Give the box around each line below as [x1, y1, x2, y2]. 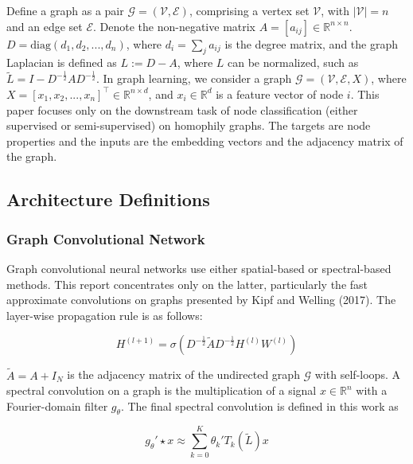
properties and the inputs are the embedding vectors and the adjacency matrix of [6, 132, 403, 149]
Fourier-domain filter [6, 397, 108, 414]
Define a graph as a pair [6, 2, 124, 18]
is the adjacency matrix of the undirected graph [67, 366, 300, 383]
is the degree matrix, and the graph [224, 35, 399, 52]
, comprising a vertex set [189, 2, 310, 18]
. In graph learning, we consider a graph [96, 70, 292, 87]
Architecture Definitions [6, 187, 210, 212]
